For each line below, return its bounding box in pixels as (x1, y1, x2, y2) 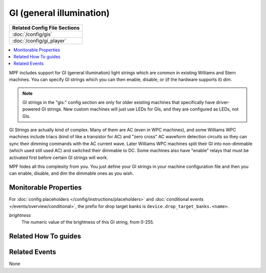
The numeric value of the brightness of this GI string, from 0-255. (21, 219, 155, 225)
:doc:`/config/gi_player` (12, 37, 66, 44)
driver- (216, 99, 230, 105)
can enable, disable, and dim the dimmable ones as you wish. (9, 170, 134, 176)
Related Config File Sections (12, 24, 80, 31)
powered (22, 106, 40, 112)
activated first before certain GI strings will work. (9, 155, 108, 160)
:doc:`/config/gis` (12, 31, 53, 38)
